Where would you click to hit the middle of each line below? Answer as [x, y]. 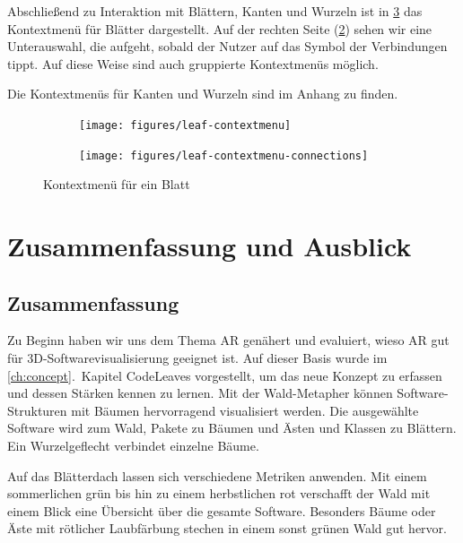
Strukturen [37, 410]
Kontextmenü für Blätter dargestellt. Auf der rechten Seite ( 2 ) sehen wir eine [220, 28]
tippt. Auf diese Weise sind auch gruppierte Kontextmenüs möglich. [193, 63]
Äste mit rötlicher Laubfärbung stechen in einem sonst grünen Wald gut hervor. [227, 528]
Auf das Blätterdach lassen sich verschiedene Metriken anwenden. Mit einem [217, 475]
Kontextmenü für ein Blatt [117, 184]
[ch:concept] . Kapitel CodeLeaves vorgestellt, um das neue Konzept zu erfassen [225, 375]
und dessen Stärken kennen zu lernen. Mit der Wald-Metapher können [200, 393]
